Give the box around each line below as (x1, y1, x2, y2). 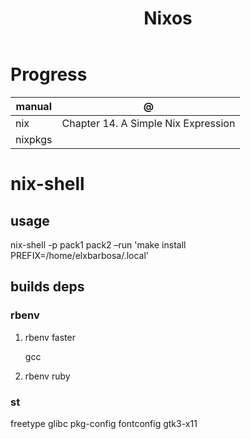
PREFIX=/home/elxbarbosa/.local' (10, 249, 150, 261)
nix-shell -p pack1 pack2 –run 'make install (10, 238, 187, 251)
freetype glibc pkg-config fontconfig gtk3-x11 (10, 417, 198, 429)
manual (15, 99, 52, 113)
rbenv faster (24, 331, 76, 343)
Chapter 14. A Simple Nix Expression (61, 116, 236, 130)
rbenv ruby (24, 370, 71, 382)
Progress (10, 63, 88, 86)
